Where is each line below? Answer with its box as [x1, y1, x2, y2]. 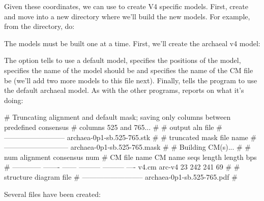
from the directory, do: [4, 21, 75, 31]
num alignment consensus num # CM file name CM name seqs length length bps [4, 151, 257, 162]
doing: [4, 94, 23, 105]
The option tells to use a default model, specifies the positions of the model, [4, 55, 241, 65]
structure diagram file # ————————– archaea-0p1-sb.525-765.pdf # [4, 171, 238, 182]
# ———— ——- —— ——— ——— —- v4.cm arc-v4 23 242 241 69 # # [4, 161, 240, 172]
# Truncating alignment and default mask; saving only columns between [4, 112, 231, 122]
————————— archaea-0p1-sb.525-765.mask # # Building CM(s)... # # [4, 142, 251, 152]
